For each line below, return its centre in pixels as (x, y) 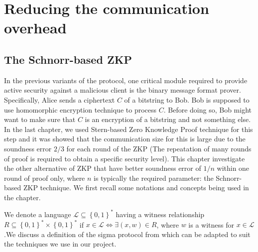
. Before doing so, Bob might (207, 109)
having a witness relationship (160, 214)
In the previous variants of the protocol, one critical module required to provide (126, 80)
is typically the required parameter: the (154, 178)
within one (233, 168)
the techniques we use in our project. (60, 244)
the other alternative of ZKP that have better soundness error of (103, 168)
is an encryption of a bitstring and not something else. (168, 119)
